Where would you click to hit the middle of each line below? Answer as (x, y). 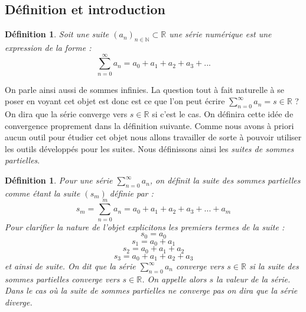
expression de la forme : (48, 47)
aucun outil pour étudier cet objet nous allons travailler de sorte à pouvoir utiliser (153, 137)
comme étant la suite (43, 193)
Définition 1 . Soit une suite (57, 34)
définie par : (131, 193)
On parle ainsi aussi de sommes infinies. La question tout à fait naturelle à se (144, 89)
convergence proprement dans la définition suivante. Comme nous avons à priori (149, 125)
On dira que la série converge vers (66, 114)
